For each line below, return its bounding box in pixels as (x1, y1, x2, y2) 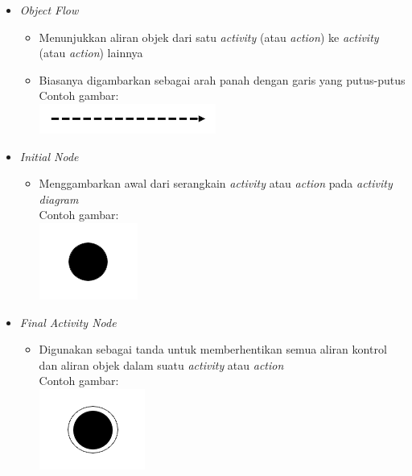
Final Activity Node (19, 313, 117, 330)
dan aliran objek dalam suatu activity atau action (39, 356, 284, 373)
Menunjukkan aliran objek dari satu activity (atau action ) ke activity (39, 28, 379, 45)
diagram (39, 190, 79, 207)
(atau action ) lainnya (39, 44, 143, 61)
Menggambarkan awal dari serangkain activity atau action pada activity (39, 175, 393, 192)
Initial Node (19, 147, 79, 164)
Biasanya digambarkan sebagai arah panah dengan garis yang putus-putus (39, 71, 406, 88)
